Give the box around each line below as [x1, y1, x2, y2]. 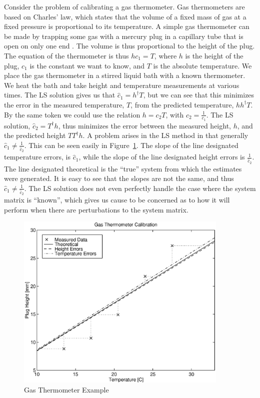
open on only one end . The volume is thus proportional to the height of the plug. [4, 40, 255, 51]
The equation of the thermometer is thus [4, 50, 129, 60]
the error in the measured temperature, [4, 99, 124, 109]
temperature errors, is [4, 151, 70, 162]
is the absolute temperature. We [153, 60, 252, 70]
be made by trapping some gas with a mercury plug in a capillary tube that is [4, 30, 243, 41]
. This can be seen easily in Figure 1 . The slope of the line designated [24, 139, 238, 150]
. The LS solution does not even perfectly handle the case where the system [24, 182, 256, 193]
